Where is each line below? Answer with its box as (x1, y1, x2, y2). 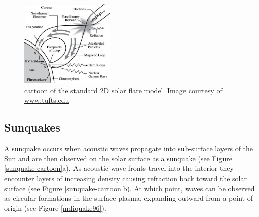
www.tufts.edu (24, 95, 69, 105)
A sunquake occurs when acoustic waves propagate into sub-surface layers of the (4, 143, 253, 154)
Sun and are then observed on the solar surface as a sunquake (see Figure (4, 153, 233, 163)
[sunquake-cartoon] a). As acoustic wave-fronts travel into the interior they (4, 163, 234, 173)
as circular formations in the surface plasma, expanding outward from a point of (4, 193, 253, 203)
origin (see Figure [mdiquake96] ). (4, 202, 106, 213)
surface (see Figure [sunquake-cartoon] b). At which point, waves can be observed (4, 183, 255, 193)
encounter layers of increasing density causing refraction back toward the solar (4, 172, 247, 183)
